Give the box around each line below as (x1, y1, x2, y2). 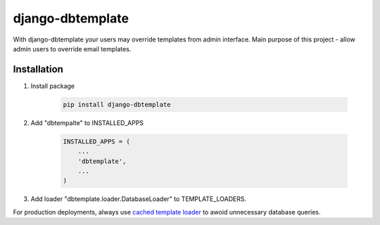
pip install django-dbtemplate (63, 101, 172, 108)
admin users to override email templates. (13, 44, 132, 53)
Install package (30, 82, 75, 90)
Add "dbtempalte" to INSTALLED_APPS (30, 118, 144, 127)
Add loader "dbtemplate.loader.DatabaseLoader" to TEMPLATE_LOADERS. (30, 195, 247, 203)
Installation (13, 63, 63, 75)
